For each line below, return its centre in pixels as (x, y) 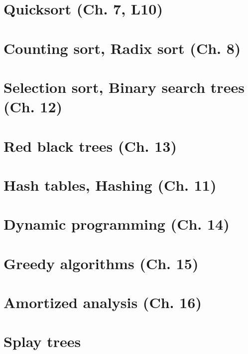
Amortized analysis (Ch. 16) (103, 302)
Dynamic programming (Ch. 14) (117, 224)
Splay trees (42, 341)
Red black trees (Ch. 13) (90, 146)
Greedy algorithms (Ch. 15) (101, 263)
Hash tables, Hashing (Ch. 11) (110, 184)
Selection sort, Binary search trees (124, 87)
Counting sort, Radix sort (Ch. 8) (122, 48)
